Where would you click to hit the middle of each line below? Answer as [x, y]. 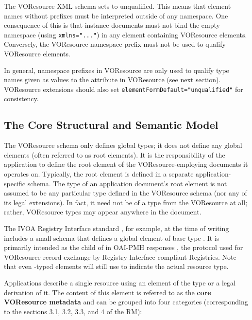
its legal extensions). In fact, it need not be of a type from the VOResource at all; [126, 202]
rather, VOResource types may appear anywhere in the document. [103, 212]
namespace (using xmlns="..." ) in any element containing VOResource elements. [126, 34]
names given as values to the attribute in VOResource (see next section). [112, 80]
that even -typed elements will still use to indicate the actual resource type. [116, 266]
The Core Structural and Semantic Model [111, 125]
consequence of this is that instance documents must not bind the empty [112, 25]
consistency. [21, 98]
